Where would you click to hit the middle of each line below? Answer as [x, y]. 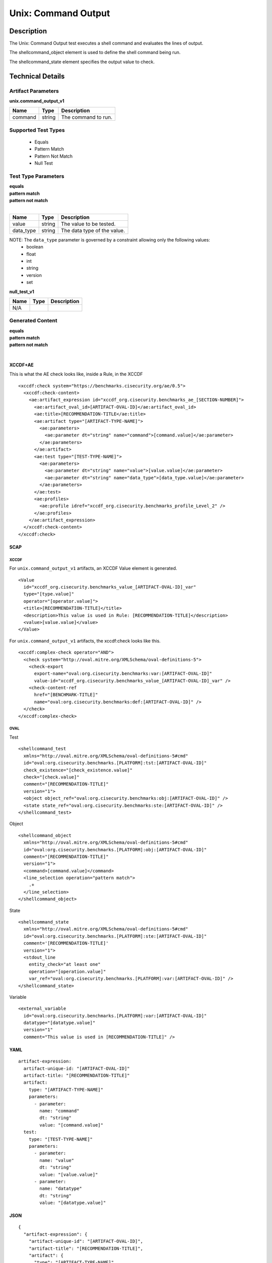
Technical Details [37, 76]
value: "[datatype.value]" [73, 1203]
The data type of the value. [93, 230]
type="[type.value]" [49, 594]
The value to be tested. [88, 224]
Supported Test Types [37, 130]
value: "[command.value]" [71, 1125]
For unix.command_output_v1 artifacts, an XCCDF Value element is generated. [93, 568]
